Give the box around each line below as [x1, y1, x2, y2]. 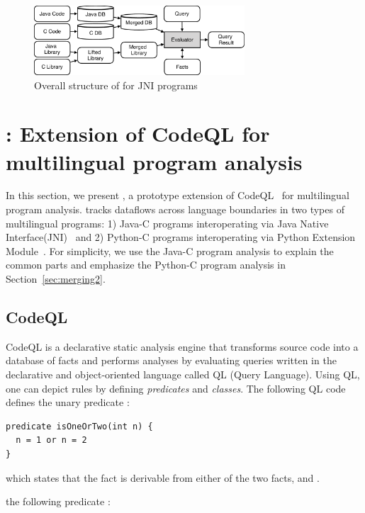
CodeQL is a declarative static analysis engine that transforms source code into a [6, 339, 359, 354]
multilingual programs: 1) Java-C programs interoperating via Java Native [6, 215, 329, 230]
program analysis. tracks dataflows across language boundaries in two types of [6, 202, 344, 217]
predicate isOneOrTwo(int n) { [6, 421, 153, 432]
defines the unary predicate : [6, 395, 130, 410]
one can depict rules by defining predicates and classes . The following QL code [6, 380, 346, 395]
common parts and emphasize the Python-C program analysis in [6, 257, 286, 272]
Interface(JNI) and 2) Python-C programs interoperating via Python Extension [6, 230, 356, 244]
